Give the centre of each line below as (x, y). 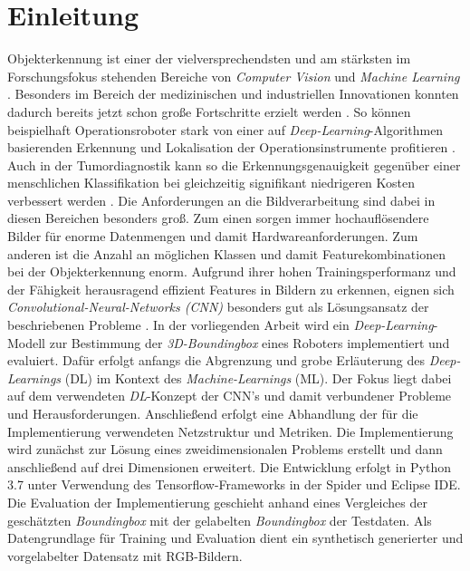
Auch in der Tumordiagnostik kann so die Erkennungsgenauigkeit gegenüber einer (234, 165)
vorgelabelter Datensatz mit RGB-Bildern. (125, 555)
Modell (27, 342)
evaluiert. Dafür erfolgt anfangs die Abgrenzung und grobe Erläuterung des (216, 360)
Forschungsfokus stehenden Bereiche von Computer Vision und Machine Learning (234, 76)
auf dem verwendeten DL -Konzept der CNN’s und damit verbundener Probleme (230, 396)
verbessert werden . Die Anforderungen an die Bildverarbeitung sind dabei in (221, 200)
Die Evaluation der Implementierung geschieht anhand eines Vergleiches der (217, 502)
